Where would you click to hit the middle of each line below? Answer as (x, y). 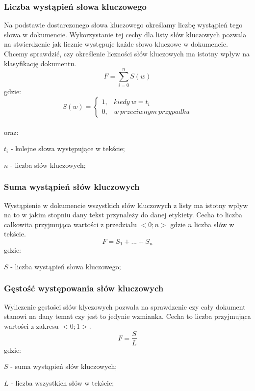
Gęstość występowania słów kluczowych (84, 288)
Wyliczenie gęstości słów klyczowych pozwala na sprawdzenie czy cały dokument (125, 306)
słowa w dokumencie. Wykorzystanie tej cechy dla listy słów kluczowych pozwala (125, 34)
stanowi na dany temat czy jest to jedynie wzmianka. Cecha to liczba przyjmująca (127, 316)
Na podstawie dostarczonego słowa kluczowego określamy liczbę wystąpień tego (123, 25)
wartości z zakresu (31, 326)
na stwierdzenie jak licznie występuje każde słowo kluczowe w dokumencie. (116, 44)
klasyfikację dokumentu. (40, 63)
